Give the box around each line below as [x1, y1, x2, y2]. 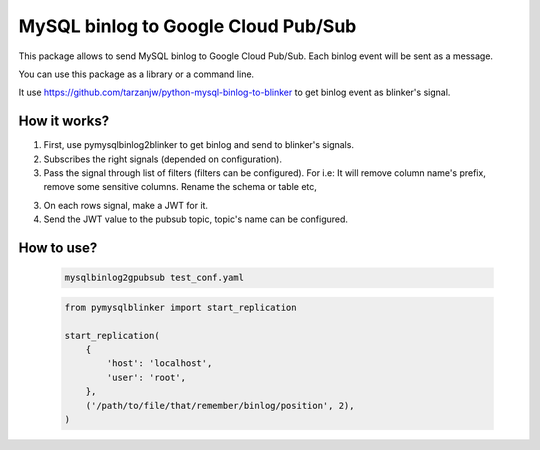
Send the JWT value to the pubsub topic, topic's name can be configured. [43, 213, 349, 225]
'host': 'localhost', [106, 358, 213, 369]
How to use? [18, 240, 98, 256]
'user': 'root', [106, 371, 187, 383]
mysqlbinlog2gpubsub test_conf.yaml [64, 272, 245, 284]
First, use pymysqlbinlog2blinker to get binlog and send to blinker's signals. [43, 139, 355, 151]
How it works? [18, 113, 110, 130]
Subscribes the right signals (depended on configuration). [43, 153, 282, 165]
